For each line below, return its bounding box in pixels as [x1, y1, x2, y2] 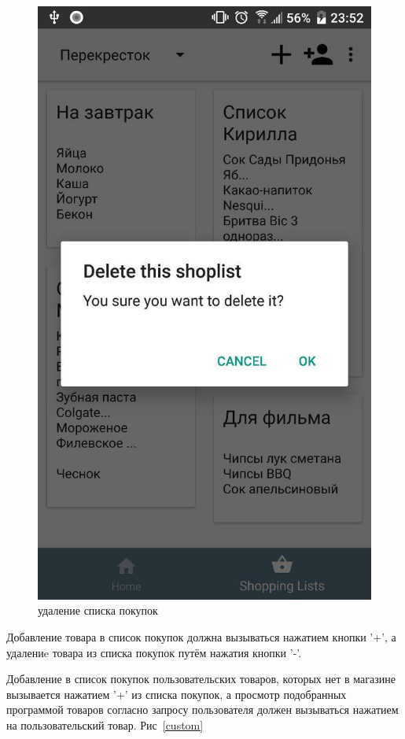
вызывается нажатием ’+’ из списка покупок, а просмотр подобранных [6, 685, 347, 702]
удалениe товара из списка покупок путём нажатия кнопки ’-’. [6, 644, 302, 660]
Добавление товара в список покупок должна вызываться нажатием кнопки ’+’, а [6, 628, 396, 645]
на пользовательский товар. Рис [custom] [6, 716, 204, 733]
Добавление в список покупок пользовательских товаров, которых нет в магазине [6, 671, 396, 687]
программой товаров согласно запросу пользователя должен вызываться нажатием [6, 701, 399, 718]
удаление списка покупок [38, 602, 158, 619]
